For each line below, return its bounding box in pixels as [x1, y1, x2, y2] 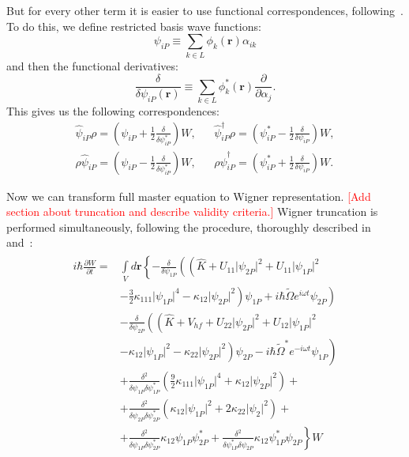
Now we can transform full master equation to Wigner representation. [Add [6, 187, 371, 204]
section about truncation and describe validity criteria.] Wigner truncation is [6, 203, 378, 220]
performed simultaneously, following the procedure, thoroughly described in [6, 218, 371, 235]
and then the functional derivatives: [6, 57, 178, 74]
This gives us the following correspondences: [6, 102, 220, 119]
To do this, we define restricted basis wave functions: [6, 17, 261, 34]
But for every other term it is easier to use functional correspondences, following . [6, 2, 403, 18]
